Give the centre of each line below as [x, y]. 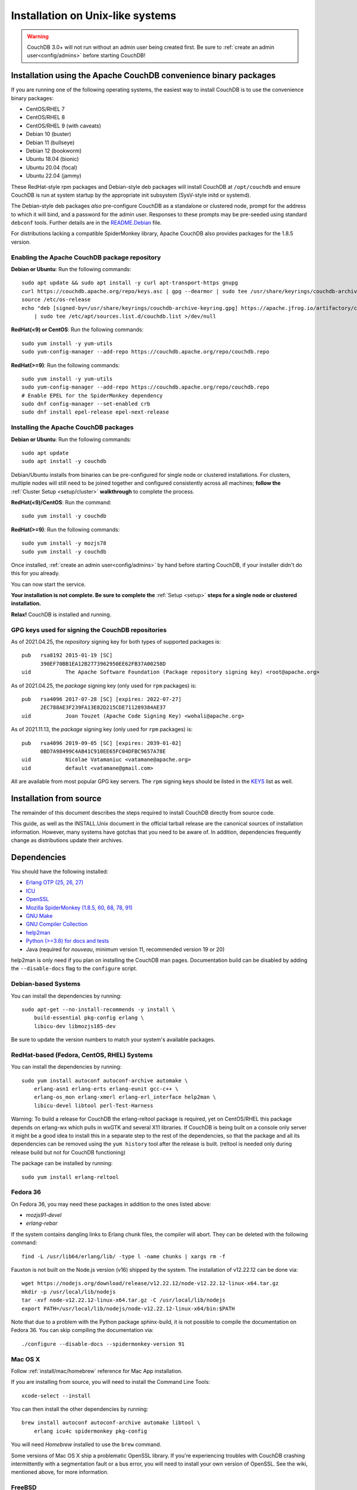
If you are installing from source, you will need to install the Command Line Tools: [111, 1382]
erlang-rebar [42, 1223]
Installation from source [56, 798]
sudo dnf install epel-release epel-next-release [95, 412]
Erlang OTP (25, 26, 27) [54, 883]
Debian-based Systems [46, 984]
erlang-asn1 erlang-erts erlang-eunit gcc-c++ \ [106, 1089]
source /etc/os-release [56, 300]
